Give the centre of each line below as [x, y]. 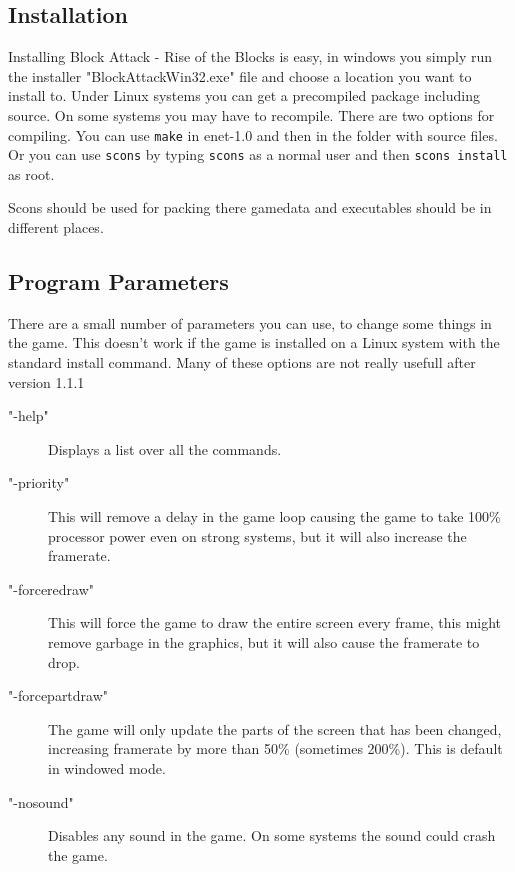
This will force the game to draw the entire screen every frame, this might [275, 622]
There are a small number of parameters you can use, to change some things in [250, 322]
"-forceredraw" [51, 588]
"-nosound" [41, 801]
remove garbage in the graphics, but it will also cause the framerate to [264, 642]
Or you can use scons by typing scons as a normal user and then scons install [258, 154]
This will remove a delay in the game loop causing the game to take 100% [274, 516]
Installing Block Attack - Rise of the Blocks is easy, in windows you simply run [250, 56]
